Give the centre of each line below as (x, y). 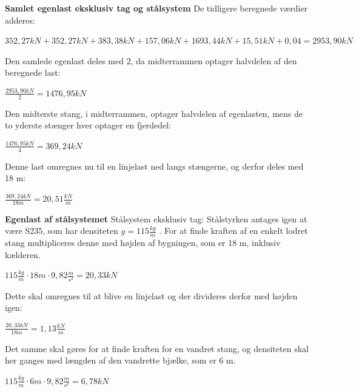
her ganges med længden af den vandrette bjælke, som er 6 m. (120, 360)
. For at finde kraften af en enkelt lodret (233, 231)
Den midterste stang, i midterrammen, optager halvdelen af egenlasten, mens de (154, 113)
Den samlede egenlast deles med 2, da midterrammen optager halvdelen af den (151, 60)
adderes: (20, 20)
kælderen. (23, 254)
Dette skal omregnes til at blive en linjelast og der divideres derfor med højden (151, 295)
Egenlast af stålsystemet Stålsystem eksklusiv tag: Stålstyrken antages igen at (156, 218)
